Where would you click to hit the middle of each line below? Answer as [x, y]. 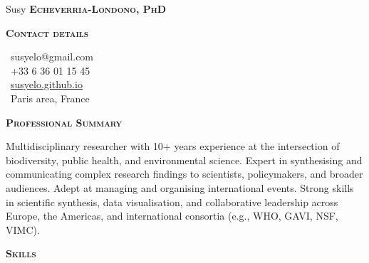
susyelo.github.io [47, 84]
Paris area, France [50, 98]
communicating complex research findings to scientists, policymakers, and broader [184, 174]
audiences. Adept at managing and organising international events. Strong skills [180, 187]
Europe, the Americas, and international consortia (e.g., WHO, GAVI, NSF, [172, 216]
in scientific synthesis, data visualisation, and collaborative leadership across [172, 202]
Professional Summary [64, 122]
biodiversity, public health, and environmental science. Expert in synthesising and [184, 160]
